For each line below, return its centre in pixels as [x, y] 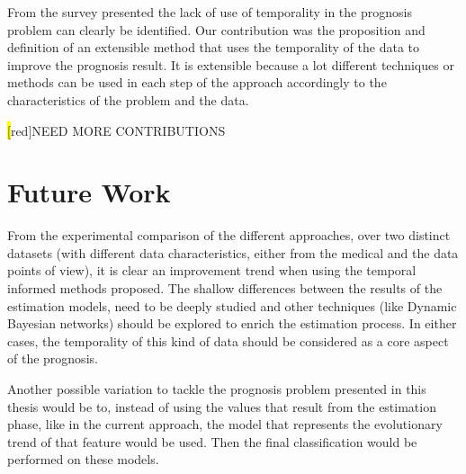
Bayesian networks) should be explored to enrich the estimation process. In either [232, 323]
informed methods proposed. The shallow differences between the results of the [225, 288]
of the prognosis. [53, 358]
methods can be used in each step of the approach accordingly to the [197, 82]
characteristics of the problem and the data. [128, 99]
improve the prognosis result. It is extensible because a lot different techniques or [231, 64]
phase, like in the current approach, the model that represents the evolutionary [225, 424]
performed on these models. [83, 459]
